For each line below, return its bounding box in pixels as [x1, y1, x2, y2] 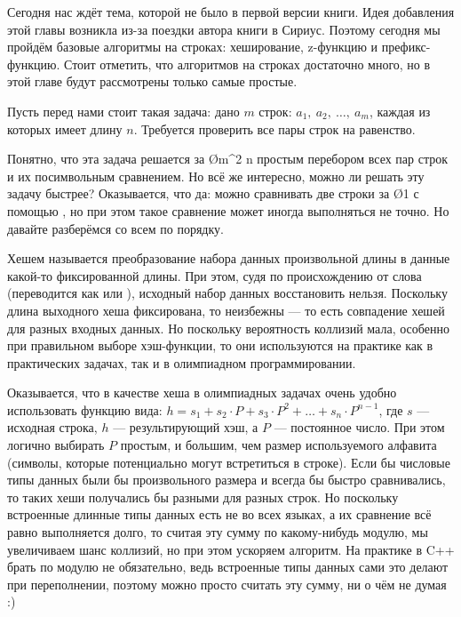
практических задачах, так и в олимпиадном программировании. [7, 353, 356, 372]
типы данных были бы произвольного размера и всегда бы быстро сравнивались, [7, 470, 446, 489]
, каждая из [369, 101, 431, 120]
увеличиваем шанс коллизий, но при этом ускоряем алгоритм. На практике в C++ [7, 540, 455, 558]
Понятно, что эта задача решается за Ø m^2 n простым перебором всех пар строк [7, 149, 449, 168]
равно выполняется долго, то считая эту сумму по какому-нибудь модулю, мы [7, 523, 428, 541]
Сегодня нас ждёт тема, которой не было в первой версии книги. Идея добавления [7, 3, 455, 20]
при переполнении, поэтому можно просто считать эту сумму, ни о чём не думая [7, 574, 447, 593]
